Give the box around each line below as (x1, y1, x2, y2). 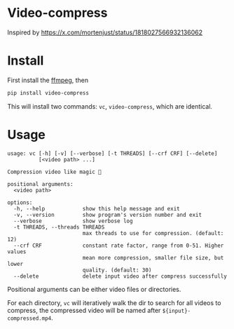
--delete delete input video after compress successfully (13, 272, 228, 280)
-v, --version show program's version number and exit (13, 211, 202, 218)
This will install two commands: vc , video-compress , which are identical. (7, 102, 212, 110)
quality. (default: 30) (82, 267, 152, 274)
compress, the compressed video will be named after (7, 306, 161, 314)
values (7, 248, 27, 255)
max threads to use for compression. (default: (82, 229, 224, 236)
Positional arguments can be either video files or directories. (7, 285, 181, 293)
